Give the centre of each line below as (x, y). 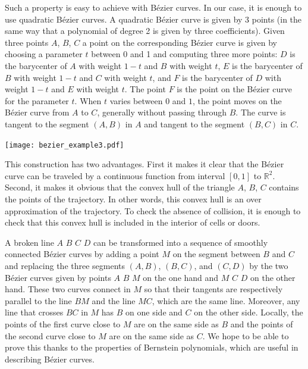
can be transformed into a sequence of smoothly (180, 242)
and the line (114, 300)
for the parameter (37, 100)
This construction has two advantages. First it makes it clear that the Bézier (144, 164)
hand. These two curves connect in (68, 289)
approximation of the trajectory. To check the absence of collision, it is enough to (153, 210)
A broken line (29, 242)
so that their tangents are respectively (213, 289)
